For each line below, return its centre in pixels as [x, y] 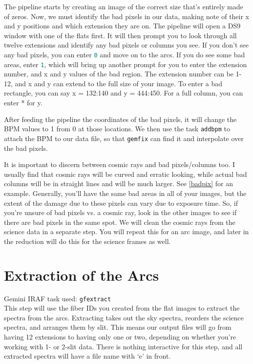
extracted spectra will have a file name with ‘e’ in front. [87, 356]
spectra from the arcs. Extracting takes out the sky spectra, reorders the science [124, 317]
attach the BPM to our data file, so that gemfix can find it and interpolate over [124, 138]
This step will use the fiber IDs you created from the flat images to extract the [122, 308]
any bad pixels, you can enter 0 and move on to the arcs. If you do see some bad [125, 54]
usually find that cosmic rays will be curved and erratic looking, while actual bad [126, 174]
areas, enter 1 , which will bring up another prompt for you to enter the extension [126, 64]
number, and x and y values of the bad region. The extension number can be [119, 74]
